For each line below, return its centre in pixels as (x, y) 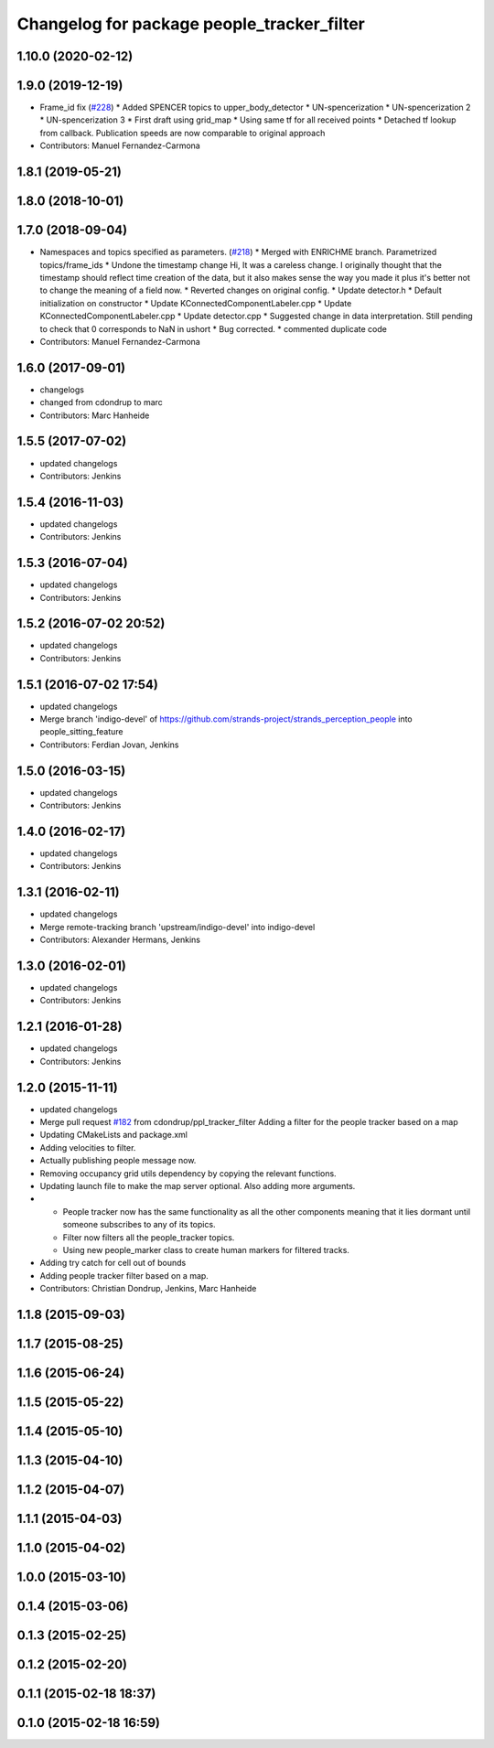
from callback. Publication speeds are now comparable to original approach (183, 133)
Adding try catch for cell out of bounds (113, 1263)
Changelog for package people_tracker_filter (191, 24)
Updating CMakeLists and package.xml (113, 1135)
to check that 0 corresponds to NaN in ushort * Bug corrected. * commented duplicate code (214, 328)
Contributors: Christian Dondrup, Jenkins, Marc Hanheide (148, 1289)
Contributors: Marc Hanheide (95, 415)
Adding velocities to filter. (88, 1147)
